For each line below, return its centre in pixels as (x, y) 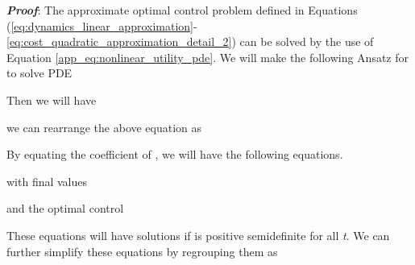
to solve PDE (39, 73)
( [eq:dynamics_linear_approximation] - (102, 25)
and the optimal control (65, 208)
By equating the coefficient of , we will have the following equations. (175, 154)
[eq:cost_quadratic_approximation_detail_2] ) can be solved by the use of (190, 41)
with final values (47, 181)
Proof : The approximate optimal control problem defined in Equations (182, 10)
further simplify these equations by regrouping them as (142, 251)
